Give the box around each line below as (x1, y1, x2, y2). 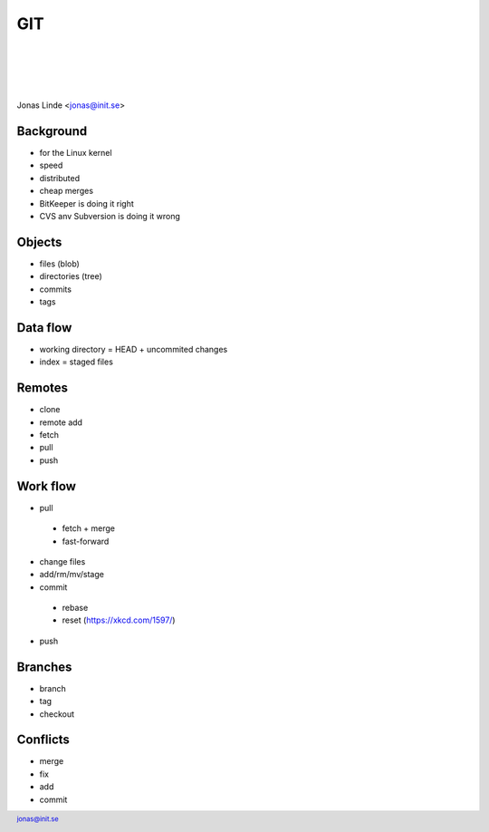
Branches (16, 659, 72, 674)
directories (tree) (39, 271, 103, 282)
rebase (62, 603, 89, 614)
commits (39, 284, 72, 295)
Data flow (16, 320, 72, 335)
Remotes (16, 381, 68, 396)
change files (39, 556, 86, 566)
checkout (39, 708, 75, 720)
